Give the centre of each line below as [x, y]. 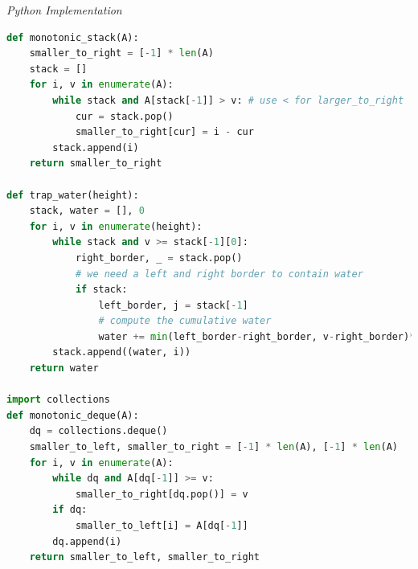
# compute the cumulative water [185, 321]
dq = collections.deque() [98, 431]
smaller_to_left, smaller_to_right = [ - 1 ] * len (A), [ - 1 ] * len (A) [213, 447]
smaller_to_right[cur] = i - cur [164, 132]
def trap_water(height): [73, 195]
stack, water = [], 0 [87, 211]
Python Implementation [64, 10]
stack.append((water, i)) [122, 352]
